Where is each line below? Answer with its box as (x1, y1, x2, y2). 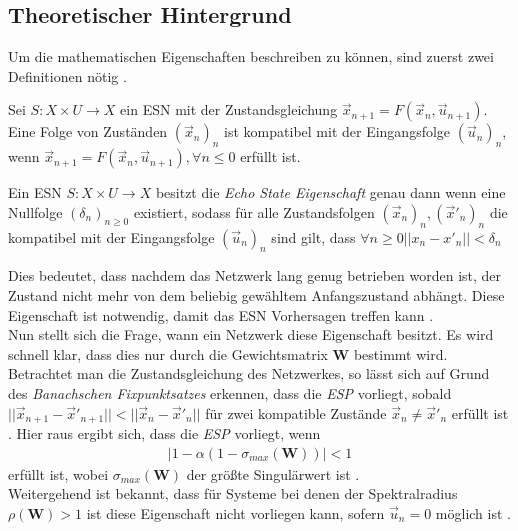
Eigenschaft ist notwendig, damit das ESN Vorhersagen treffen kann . (8, 304, 434, 325)
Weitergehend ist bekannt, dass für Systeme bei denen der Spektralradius (8, 483, 458, 504)
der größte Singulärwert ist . (186, 463, 360, 484)
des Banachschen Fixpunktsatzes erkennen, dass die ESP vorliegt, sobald (8, 382, 452, 403)
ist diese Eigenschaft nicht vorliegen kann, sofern (86, 502, 385, 523)
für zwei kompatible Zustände (205, 402, 387, 423)
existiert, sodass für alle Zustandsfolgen (133, 201, 375, 222)
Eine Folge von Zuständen (8, 121, 168, 142)
